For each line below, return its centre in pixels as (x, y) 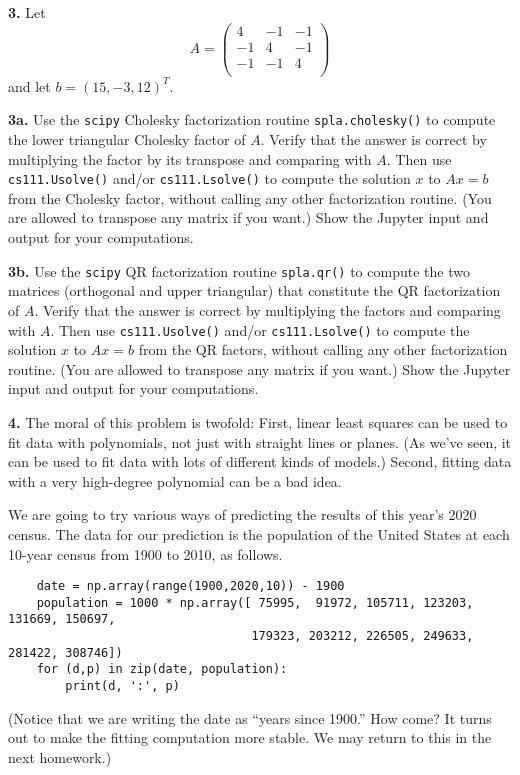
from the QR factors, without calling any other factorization (323, 349)
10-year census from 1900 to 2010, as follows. (145, 553)
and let (29, 85)
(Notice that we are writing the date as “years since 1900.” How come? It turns (250, 717)
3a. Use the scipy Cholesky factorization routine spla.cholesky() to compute (252, 119)
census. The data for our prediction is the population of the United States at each (259, 533)
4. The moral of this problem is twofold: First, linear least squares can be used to (258, 421)
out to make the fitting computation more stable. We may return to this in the (250, 737)
